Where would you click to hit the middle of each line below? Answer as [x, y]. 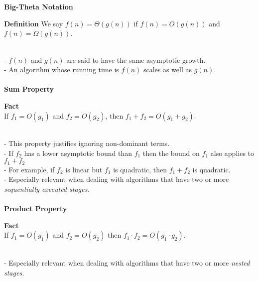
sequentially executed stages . [47, 189]
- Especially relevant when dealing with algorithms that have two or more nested [127, 262]
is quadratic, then [140, 169]
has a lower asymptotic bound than [78, 153]
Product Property [36, 209]
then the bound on [171, 153]
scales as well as [168, 70]
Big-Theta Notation [39, 7]
